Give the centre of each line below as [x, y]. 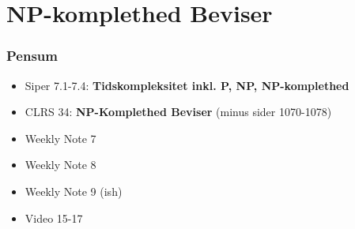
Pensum [32, 56]
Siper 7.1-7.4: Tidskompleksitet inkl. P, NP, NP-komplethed [187, 85]
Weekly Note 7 [60, 138]
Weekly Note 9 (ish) [74, 191]
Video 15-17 [54, 218]
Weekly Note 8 [60, 165]
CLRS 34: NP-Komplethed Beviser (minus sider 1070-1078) [178, 112]
